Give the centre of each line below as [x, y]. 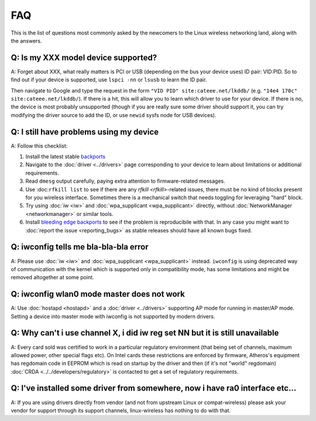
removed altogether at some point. [52, 278]
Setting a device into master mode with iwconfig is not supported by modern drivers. [113, 316]
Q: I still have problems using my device [85, 132]
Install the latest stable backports [65, 157]
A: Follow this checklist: [39, 146]
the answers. [26, 40]
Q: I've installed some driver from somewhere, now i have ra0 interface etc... [154, 389]
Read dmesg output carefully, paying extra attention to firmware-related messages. [125, 181]
